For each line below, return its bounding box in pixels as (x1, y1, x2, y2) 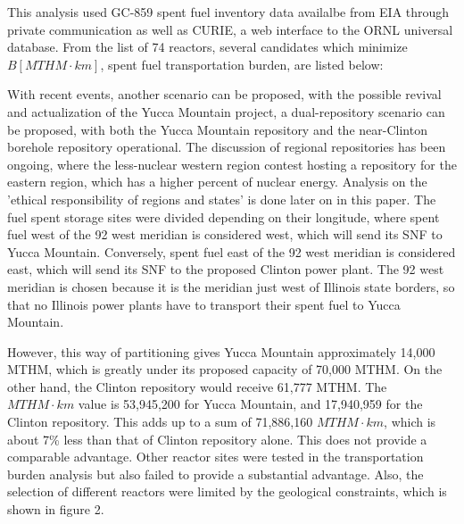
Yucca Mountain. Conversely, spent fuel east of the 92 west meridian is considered (7, 242, 456, 261)
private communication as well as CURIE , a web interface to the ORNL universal (7, 20, 453, 38)
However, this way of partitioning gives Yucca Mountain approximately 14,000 (7, 342, 435, 361)
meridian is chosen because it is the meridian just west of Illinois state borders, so (7, 277, 455, 295)
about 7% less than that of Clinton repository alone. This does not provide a (7, 429, 427, 448)
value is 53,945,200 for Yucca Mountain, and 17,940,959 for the (78, 395, 423, 413)
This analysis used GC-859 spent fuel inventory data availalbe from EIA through (7, 3, 450, 21)
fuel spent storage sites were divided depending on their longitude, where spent (7, 207, 440, 226)
